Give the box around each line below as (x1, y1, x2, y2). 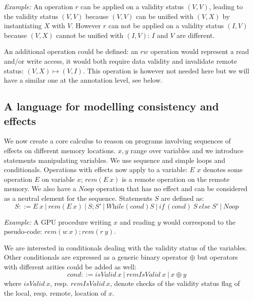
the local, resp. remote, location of (4, 288, 106, 298)
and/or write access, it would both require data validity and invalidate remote (4, 55, 237, 66)
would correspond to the (163, 216, 235, 227)
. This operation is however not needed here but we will (83, 65, 250, 75)
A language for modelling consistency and (4, 99, 219, 114)
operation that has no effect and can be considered (96, 183, 248, 194)
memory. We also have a (4, 183, 77, 194)
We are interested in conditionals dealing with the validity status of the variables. (4, 242, 248, 252)
